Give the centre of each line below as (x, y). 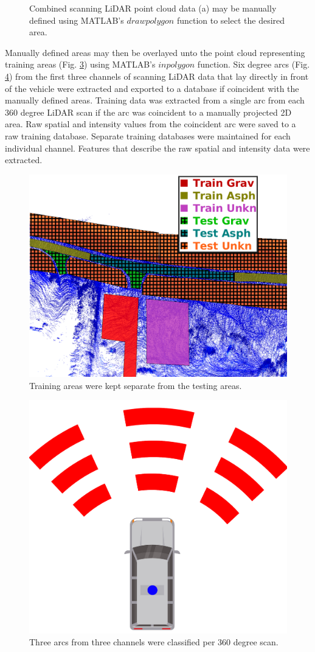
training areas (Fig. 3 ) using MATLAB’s (80, 64)
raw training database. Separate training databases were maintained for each (148, 135)
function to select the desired (231, 20)
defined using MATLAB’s (77, 20)
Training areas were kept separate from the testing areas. (136, 385)
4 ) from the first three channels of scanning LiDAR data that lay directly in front (157, 76)
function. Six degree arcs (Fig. (254, 64)
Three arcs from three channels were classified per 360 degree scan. (154, 642)
